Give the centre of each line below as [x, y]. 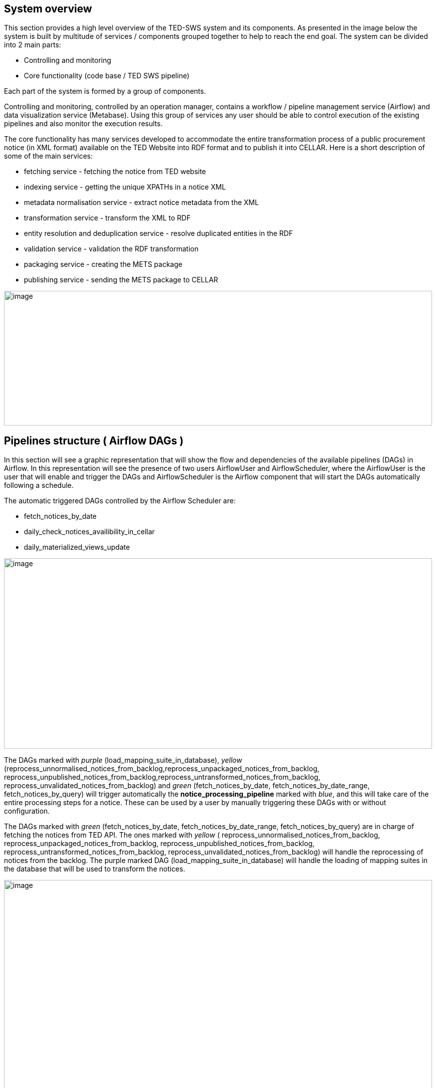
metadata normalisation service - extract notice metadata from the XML [141, 203]
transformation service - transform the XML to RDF [107, 218]
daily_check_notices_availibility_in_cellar [89, 532]
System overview [48, 9]
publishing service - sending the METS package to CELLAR [121, 280]
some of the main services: [49, 156]
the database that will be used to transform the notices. [95, 869]
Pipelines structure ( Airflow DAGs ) [94, 440]
